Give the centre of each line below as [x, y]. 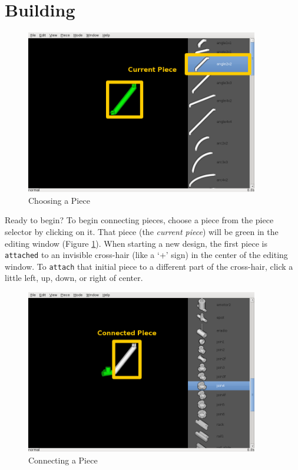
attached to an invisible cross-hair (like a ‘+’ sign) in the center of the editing [146, 255]
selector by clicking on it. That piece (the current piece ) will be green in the [142, 231]
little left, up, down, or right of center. [74, 278]
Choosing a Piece [59, 200]
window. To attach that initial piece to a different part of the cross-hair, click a [149, 266]
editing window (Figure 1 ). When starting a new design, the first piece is [136, 243]
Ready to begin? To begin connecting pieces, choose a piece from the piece [139, 220]
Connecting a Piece [63, 460]
